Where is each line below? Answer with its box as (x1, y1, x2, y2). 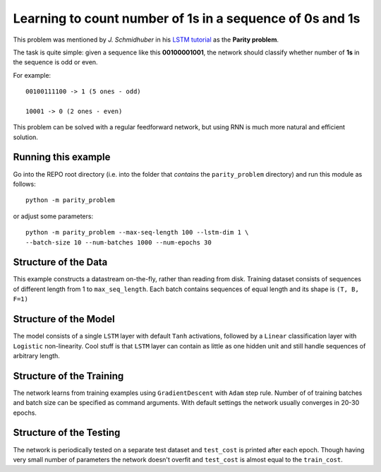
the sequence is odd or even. (13, 58, 98, 66)
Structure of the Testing (13, 427, 121, 439)
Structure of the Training (13, 370, 124, 382)
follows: (13, 179, 36, 188)
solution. (13, 133, 39, 141)
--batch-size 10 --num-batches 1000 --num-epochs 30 (25, 238, 212, 247)
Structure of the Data (13, 256, 108, 269)
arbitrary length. (13, 351, 60, 360)
